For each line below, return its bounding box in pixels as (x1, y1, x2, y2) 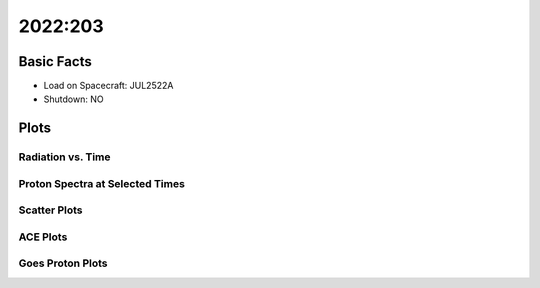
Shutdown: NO (43, 93, 104, 105)
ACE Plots (18, 230, 68, 244)
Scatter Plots (18, 203, 84, 217)
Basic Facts (18, 53, 92, 70)
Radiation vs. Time (18, 150, 111, 164)
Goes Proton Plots (18, 256, 109, 270)
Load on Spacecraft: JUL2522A (43, 80, 174, 92)
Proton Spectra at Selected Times (18, 176, 185, 190)
